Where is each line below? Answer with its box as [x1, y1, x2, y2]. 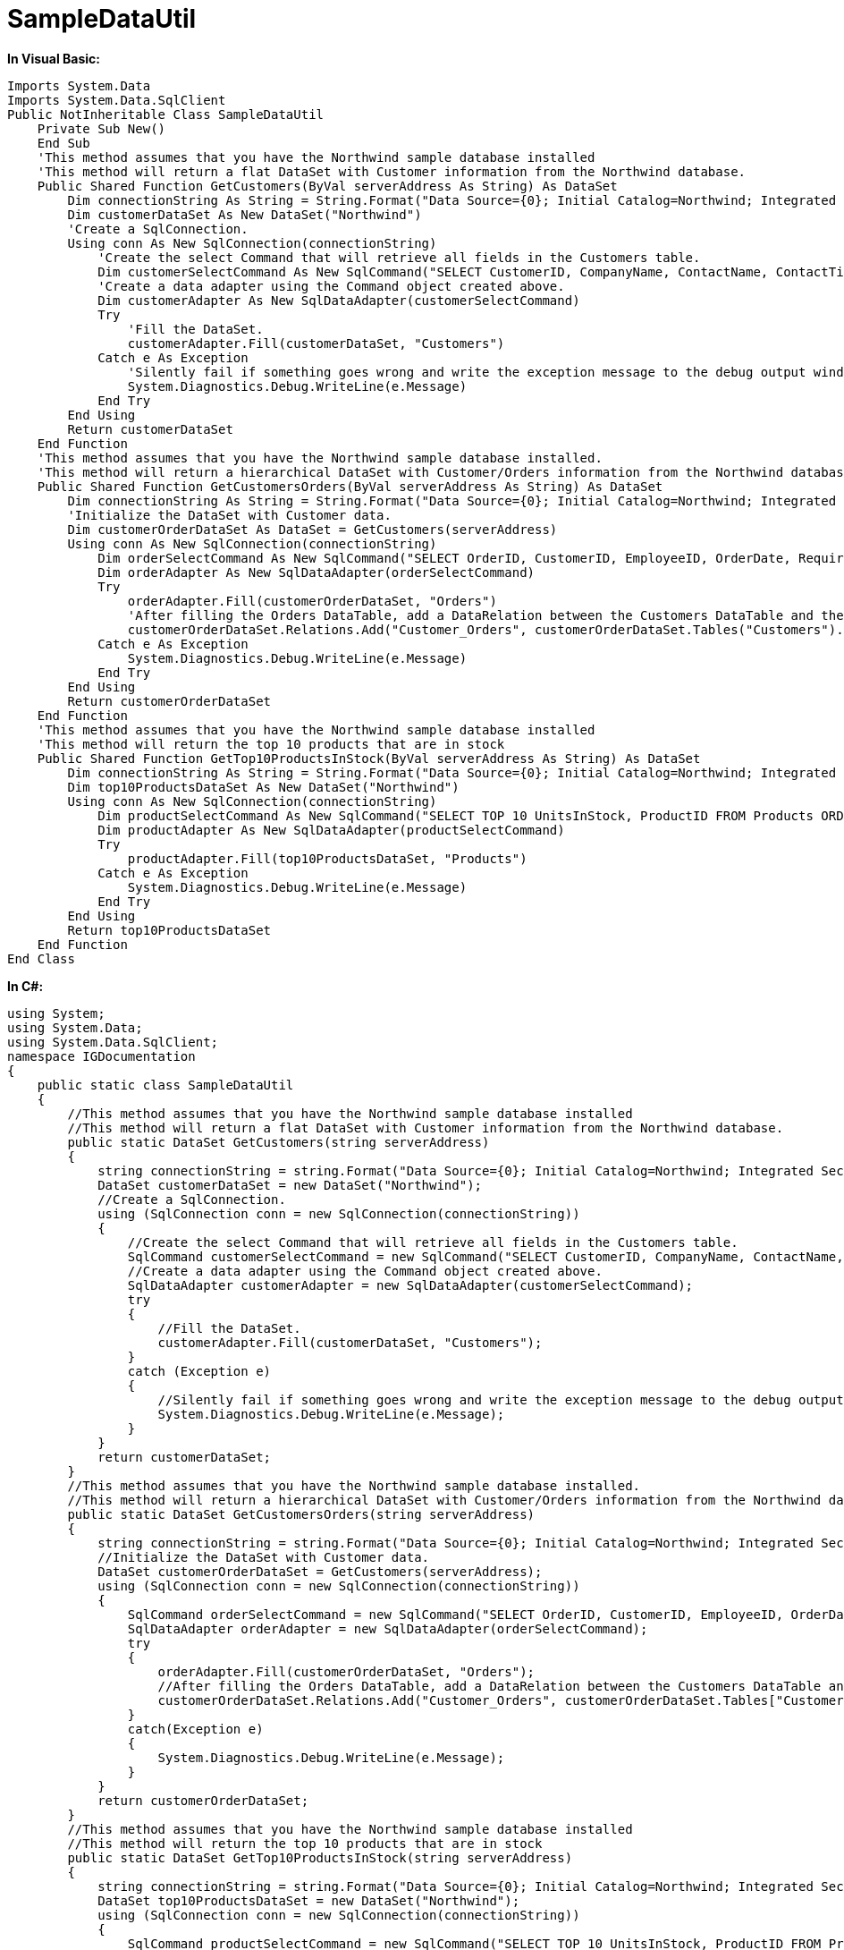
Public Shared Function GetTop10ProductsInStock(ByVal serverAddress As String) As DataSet [37, 750, 701, 766]
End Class [7, 951, 75, 966]
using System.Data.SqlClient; [7, 1034, 219, 1049]
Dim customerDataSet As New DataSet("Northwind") [67, 207, 422, 222]
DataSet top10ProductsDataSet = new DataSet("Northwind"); [97, 1893, 520, 1908]
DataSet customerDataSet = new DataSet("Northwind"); [97, 1177, 483, 1192]
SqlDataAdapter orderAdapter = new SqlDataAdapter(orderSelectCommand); [127, 1621, 648, 1636]
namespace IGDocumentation [7, 1048, 196, 1064]
